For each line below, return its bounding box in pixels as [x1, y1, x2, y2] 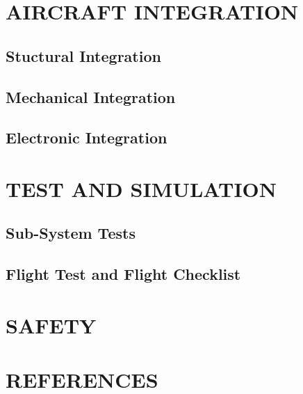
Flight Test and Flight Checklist [6, 263, 241, 285]
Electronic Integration [6, 127, 167, 148]
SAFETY [6, 310, 97, 339]
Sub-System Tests [6, 222, 136, 244]
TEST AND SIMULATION [6, 174, 277, 203]
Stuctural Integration [6, 45, 161, 66]
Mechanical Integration [6, 86, 176, 107]
